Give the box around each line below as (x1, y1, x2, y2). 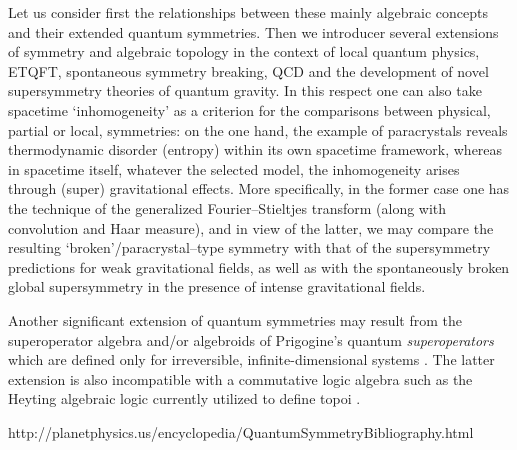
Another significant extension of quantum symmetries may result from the (8, 309, 462, 330)
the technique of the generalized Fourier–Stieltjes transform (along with (8, 197, 447, 218)
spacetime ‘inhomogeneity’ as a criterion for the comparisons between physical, (8, 99, 491, 120)
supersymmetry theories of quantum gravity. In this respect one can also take (8, 80, 482, 101)
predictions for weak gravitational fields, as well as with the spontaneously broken (8, 256, 510, 277)
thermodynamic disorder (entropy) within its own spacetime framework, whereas (8, 139, 503, 160)
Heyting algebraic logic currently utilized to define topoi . (8, 388, 361, 409)
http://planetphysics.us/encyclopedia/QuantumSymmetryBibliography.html (8, 421, 474, 442)
